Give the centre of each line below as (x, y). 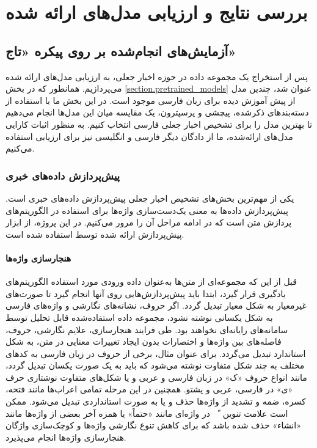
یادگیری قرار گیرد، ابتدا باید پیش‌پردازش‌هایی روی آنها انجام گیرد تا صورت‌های (146, 293)
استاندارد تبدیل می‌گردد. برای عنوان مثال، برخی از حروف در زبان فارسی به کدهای (156, 353)
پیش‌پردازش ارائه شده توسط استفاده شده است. (95, 234)
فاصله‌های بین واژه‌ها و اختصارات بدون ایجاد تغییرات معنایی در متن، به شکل (144, 341)
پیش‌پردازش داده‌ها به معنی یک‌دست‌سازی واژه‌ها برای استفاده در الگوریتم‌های (147, 210)
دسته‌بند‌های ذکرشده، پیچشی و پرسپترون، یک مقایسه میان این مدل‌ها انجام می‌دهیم (157, 112)
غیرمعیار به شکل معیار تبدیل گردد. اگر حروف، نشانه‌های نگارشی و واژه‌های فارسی (156, 305)
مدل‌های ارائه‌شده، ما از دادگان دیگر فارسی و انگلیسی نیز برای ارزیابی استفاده (149, 136)
